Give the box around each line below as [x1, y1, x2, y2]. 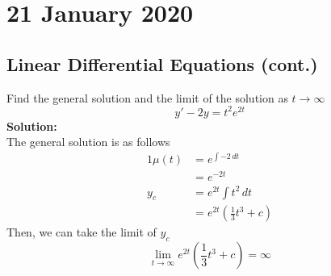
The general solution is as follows [6, 133, 170, 150]
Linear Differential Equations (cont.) [6, 51, 318, 76]
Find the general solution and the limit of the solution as [6, 89, 288, 106]
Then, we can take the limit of [6, 224, 157, 240]
